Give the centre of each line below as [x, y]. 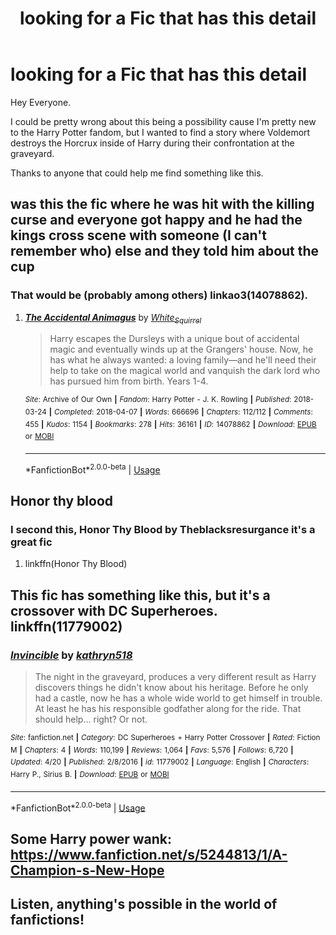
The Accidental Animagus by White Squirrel [113, 318]
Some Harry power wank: [91, 838]
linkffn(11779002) [66, 626]
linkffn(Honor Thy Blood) [76, 564]
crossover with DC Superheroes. [114, 610]
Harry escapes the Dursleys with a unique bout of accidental [174, 339]
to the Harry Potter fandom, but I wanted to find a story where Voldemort [160, 132]
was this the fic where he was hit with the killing [162, 204]
